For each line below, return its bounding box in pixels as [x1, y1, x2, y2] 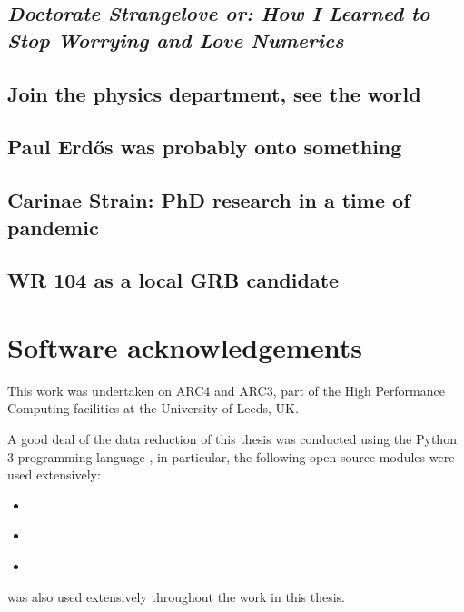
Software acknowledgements [7, 328, 362, 365]
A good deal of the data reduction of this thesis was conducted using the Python [7, 429, 457, 448]
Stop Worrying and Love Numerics [7, 25, 344, 54]
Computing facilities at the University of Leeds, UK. [7, 399, 299, 418]
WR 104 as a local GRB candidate [7, 266, 340, 294]
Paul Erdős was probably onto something [7, 133, 402, 161]
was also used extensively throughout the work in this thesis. [7, 587, 345, 606]
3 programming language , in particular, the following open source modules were [7, 447, 455, 466]
